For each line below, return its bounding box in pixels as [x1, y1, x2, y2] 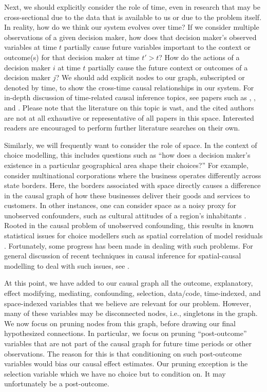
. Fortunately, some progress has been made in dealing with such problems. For [4, 240, 253, 251]
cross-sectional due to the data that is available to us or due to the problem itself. [4, 11, 262, 22]
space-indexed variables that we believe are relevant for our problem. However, [4, 297, 252, 308]
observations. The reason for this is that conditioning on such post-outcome [4, 348, 242, 359]
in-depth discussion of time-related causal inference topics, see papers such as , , [4, 92, 256, 103]
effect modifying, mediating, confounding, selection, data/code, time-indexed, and [4, 288, 261, 298]
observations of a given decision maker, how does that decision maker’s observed [4, 31, 257, 42]
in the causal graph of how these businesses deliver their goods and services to [4, 190, 250, 200]
